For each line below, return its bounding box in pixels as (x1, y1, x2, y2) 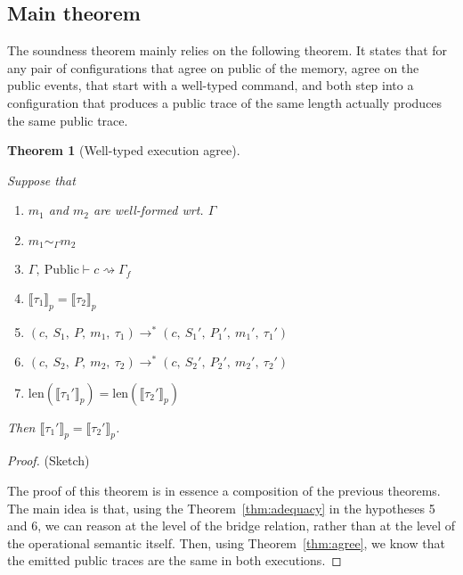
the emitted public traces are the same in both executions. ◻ (7, 551, 342, 570)
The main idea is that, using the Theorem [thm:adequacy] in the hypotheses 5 (7, 498, 435, 517)
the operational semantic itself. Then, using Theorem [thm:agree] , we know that (7, 533, 445, 552)
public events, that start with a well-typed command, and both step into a (7, 76, 414, 94)
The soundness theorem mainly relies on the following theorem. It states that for (7, 41, 448, 60)
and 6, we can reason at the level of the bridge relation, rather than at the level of (7, 516, 456, 535)
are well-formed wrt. (93, 201, 204, 219)
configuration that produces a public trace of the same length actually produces (7, 93, 443, 111)
